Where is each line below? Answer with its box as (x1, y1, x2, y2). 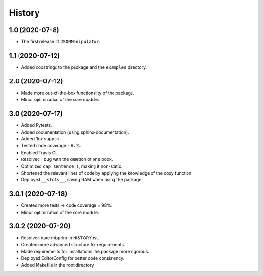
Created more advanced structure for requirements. (21, 241, 125, 247)
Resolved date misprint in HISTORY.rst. (21, 235, 99, 241)
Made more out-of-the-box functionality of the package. (21, 90, 134, 96)
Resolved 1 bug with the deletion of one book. (21, 157, 113, 162)
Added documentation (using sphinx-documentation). (21, 129, 129, 135)
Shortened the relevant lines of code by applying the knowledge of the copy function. (21, 170, 193, 176)
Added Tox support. (21, 136, 61, 141)
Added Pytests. (21, 122, 52, 128)
